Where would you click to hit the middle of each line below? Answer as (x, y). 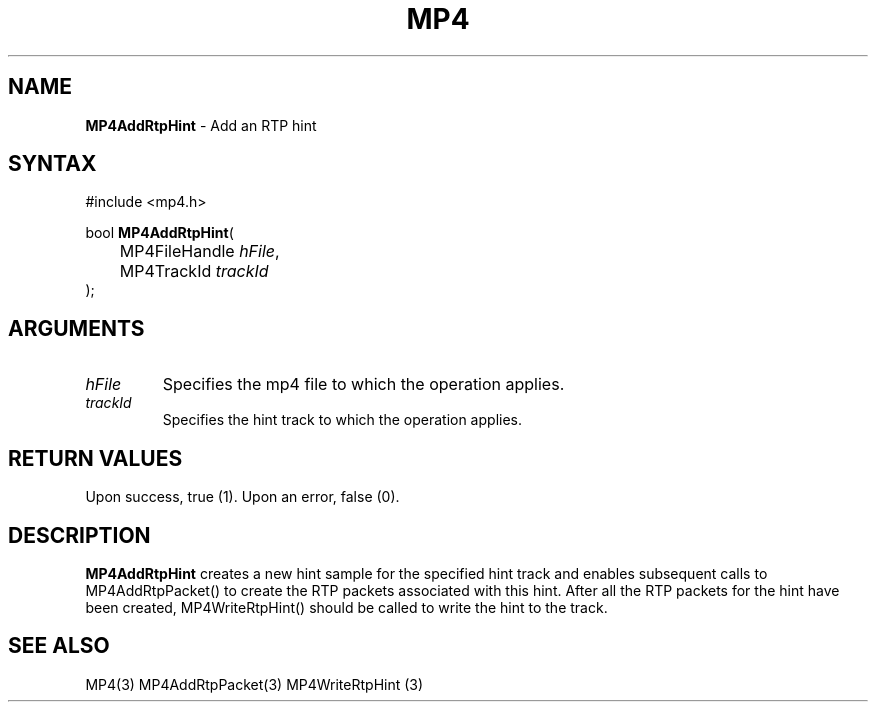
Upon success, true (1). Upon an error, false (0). (242, 497)
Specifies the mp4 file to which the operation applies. (363, 384)
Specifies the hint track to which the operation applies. (342, 420)
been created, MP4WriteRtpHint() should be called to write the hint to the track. (346, 607)
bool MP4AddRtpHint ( (159, 233)
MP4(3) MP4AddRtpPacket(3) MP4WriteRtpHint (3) (254, 684)
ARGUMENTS (76, 328)
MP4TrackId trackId (194, 271)
